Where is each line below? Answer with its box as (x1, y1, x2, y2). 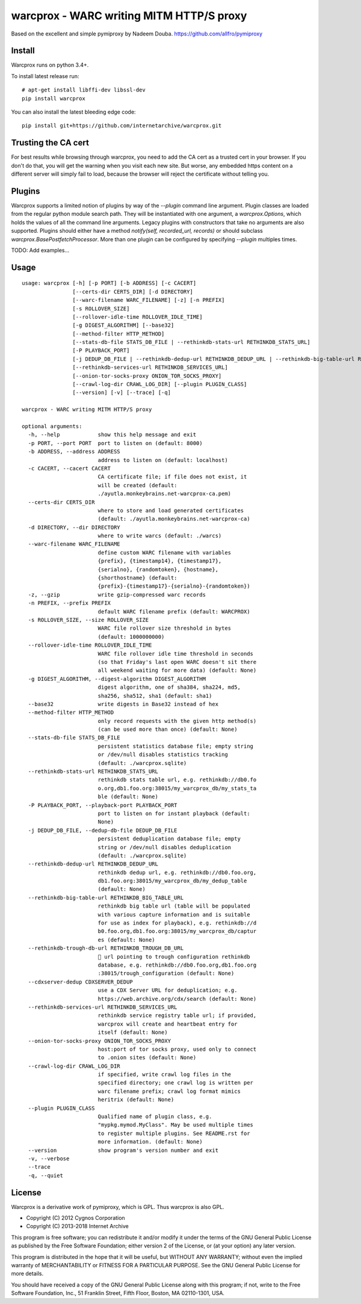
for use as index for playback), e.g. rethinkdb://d (97, 920, 257, 926)
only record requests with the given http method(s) (97, 718, 257, 724)
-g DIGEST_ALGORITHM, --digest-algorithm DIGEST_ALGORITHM (28, 675, 206, 682)
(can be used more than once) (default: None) (97, 726, 238, 733)
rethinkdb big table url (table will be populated (97, 903, 250, 909)
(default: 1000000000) (97, 633, 165, 640)
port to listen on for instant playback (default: (97, 810, 250, 817)
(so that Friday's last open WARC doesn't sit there (97, 659, 257, 665)
